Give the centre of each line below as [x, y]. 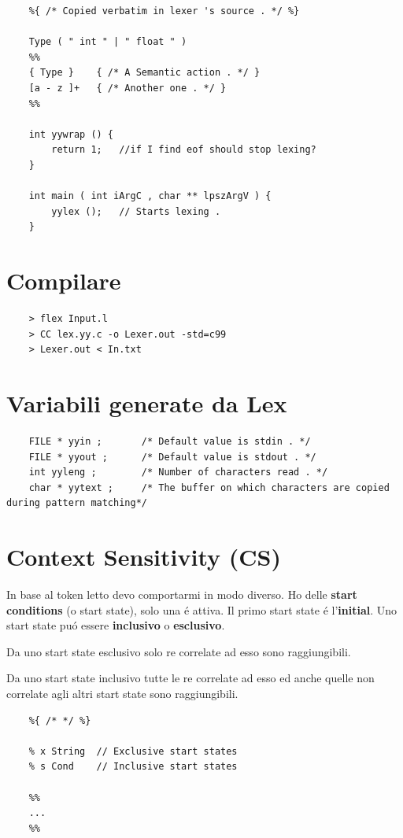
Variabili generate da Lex [147, 403]
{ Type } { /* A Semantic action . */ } [144, 73]
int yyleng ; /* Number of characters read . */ [178, 473]
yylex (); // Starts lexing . [136, 211]
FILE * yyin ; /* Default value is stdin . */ [170, 441]
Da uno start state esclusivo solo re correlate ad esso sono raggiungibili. [179, 651]
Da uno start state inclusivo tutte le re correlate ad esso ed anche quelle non [190, 678]
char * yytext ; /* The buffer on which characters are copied [209, 487]
